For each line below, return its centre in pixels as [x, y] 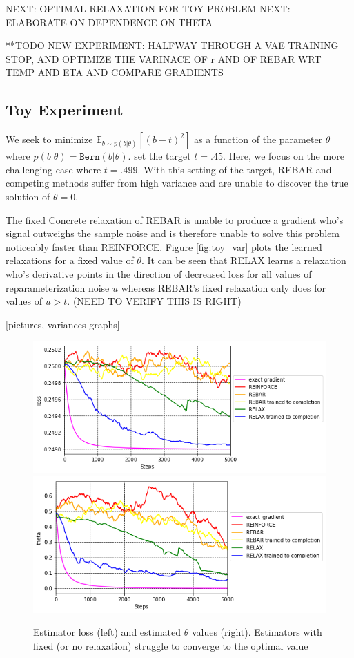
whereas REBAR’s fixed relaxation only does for [223, 287]
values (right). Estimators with [257, 632]
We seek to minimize [49, 139]
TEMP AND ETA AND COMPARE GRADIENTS [115, 72]
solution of [28, 196]
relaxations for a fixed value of [70, 260]
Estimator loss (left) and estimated [107, 632]
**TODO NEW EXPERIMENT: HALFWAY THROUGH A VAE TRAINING [172, 45]
